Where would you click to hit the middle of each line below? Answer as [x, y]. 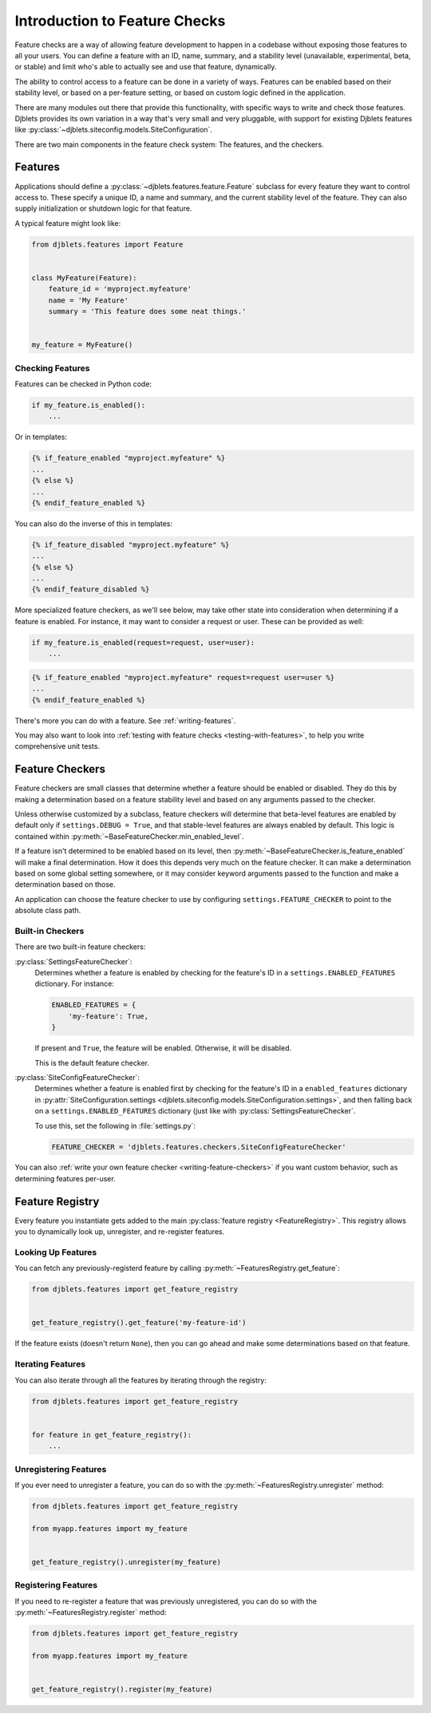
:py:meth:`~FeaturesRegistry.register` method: [91, 1612]
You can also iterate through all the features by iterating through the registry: [140, 1380]
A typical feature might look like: [68, 223]
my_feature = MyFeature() [82, 345]
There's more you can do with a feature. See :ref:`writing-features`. [125, 720]
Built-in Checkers [49, 931]
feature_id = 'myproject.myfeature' [120, 289]
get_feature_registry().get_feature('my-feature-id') [139, 1323]
